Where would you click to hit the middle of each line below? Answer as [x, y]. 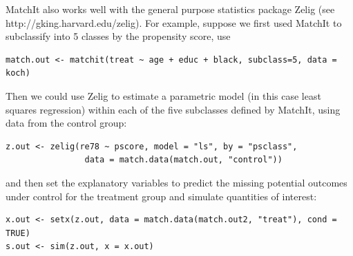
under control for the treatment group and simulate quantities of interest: [161, 196]
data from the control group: [66, 123]
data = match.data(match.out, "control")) [183, 160]
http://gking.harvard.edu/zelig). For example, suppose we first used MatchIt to [174, 22]
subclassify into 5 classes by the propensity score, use [118, 36]
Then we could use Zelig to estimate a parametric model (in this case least [163, 95]
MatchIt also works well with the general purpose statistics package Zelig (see [170, 9]
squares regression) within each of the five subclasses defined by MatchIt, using [173, 109]
